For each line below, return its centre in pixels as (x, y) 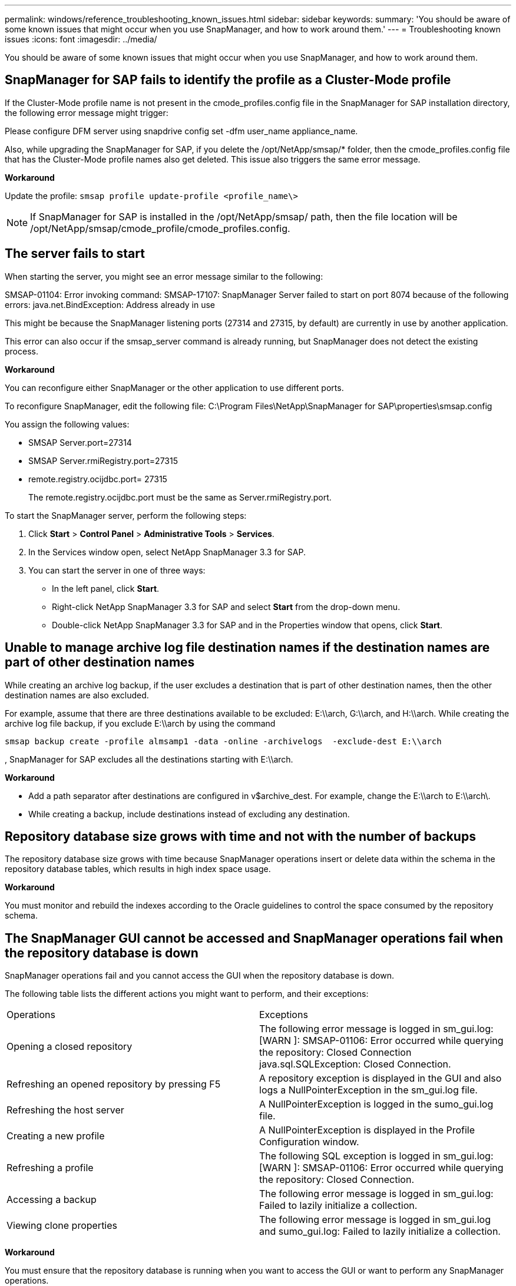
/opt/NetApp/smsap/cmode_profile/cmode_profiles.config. (160, 228)
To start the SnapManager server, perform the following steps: (126, 515)
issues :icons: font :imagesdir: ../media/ (81, 39)
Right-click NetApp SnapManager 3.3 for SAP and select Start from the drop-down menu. (226, 606)
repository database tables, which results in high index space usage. (138, 869)
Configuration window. (309, 1142)
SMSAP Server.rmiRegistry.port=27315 (103, 460)
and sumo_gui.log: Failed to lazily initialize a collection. (380, 1232)
